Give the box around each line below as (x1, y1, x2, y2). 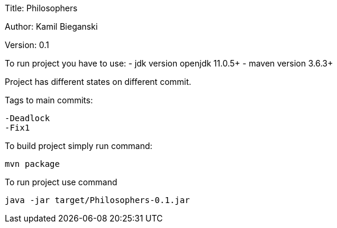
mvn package (5, 159, 60, 169)
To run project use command (5, 177, 117, 187)
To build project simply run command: (5, 141, 152, 151)
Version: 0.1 (5, 40, 49, 50)
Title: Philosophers (5, 3, 78, 13)
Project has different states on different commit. (5, 77, 192, 87)
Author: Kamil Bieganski (5, 21, 98, 31)
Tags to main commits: (5, 95, 93, 105)
